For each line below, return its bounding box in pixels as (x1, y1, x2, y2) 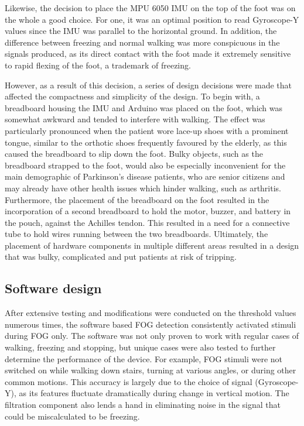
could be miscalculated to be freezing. (5, 410, 140, 422)
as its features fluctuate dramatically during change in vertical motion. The (19, 387, 289, 399)
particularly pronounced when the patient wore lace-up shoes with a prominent (5, 124, 289, 136)
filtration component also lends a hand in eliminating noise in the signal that (5, 398, 281, 411)
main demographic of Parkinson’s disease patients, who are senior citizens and (5, 170, 285, 183)
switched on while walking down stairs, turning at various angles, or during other (5, 364, 296, 376)
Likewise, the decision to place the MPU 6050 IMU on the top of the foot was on (5, 2, 296, 13)
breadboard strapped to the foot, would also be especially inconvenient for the (5, 159, 286, 171)
